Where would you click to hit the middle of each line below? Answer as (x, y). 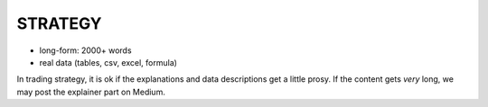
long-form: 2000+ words (85, 50)
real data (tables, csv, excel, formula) (108, 62)
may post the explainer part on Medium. (91, 92)
